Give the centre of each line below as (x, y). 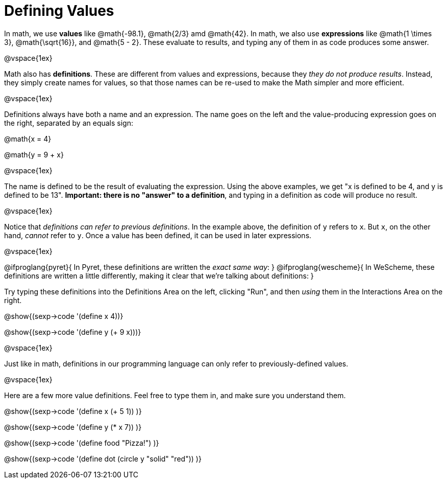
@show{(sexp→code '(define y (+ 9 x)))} (73, 332)
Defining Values (59, 11)
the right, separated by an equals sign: (69, 123)
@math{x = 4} (28, 139)
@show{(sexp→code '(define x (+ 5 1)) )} (73, 411)
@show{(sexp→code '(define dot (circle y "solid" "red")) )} (103, 458)
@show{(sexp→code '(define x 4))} (64, 316)
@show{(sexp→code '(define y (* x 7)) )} (73, 427)
